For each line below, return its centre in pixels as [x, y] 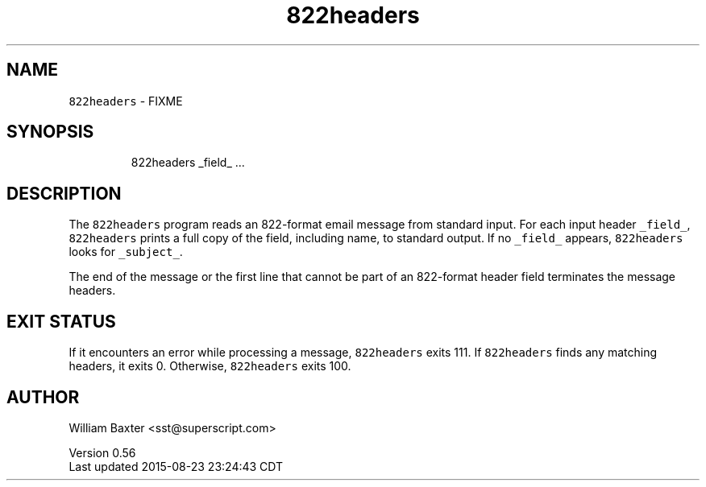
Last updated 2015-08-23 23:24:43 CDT [176, 466]
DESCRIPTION [64, 193]
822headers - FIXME [126, 101]
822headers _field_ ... [188, 163]
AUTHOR [43, 397]
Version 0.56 [102, 452]
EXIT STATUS [61, 321]
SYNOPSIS [50, 132]
